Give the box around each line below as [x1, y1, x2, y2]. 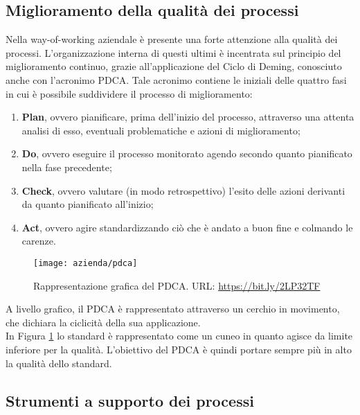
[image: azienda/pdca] [33, 258, 138, 268]
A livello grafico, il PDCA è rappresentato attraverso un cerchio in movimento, [6, 301, 340, 316]
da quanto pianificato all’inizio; [21, 197, 154, 211]
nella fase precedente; [21, 159, 112, 174]
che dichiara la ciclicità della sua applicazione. [6, 315, 201, 329]
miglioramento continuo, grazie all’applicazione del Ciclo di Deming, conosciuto [6, 59, 342, 73]
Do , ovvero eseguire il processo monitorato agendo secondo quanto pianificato [21, 146, 352, 161]
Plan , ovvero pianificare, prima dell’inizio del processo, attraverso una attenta [21, 109, 354, 124]
